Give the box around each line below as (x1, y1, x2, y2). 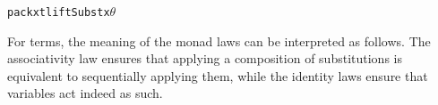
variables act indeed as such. (7, 84, 163, 102)
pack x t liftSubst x (7, 6, 110, 19)
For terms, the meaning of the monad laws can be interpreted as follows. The (7, 31, 431, 50)
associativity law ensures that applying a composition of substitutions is (7, 49, 402, 68)
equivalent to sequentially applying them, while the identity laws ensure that (7, 66, 428, 85)
